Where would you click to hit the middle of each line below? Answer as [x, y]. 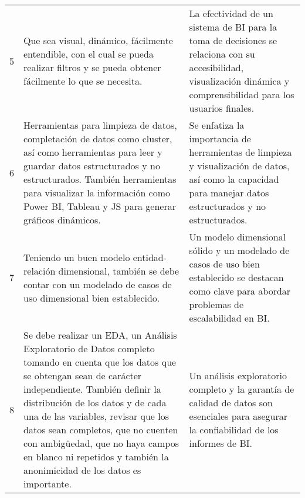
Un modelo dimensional [238, 237]
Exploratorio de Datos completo [89, 348]
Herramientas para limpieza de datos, [100, 125]
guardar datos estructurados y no [92, 166]
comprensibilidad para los [242, 94]
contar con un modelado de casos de [98, 284]
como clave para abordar [240, 291]
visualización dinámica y [239, 81]
